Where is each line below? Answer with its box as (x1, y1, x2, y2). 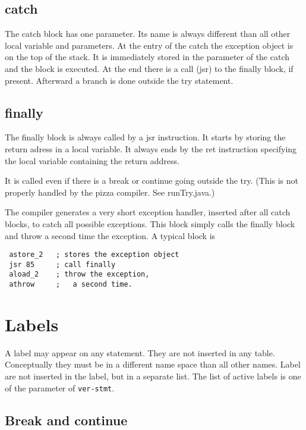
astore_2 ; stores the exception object (9, 250, 179, 259)
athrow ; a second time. (9, 280, 133, 289)
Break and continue (5, 410, 128, 429)
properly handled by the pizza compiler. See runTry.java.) (5, 186, 215, 198)
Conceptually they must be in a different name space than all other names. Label (5, 358, 301, 371)
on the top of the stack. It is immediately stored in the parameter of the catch (5, 51, 290, 63)
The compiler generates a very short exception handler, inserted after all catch (5, 206, 291, 218)
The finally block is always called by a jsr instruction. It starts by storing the (5, 131, 286, 143)
